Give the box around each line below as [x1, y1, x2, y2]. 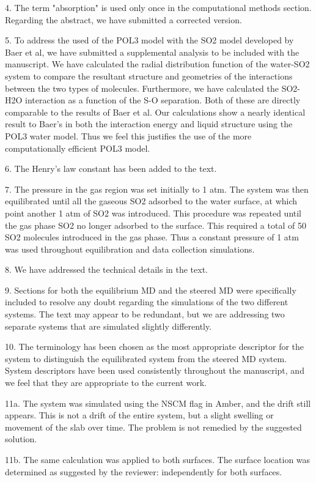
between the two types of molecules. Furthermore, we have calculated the [5, 81, 279, 94]
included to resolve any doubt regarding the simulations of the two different [5, 295, 288, 308]
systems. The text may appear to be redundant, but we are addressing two [5, 308, 285, 321]
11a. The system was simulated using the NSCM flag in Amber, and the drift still [5, 396, 311, 409]
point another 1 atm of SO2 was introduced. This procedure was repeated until [5, 206, 302, 219]
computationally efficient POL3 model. [5, 141, 150, 154]
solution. [5, 432, 37, 445]
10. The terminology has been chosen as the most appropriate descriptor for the [5, 340, 304, 353]
